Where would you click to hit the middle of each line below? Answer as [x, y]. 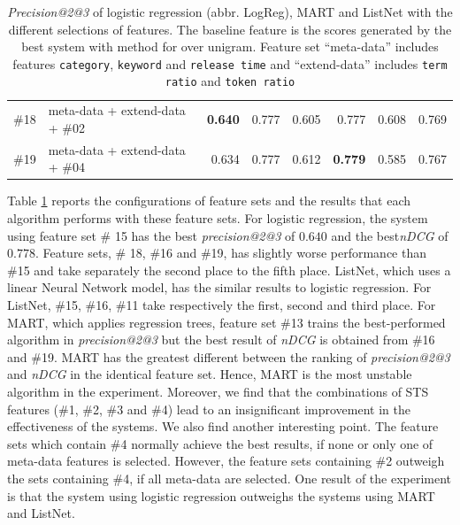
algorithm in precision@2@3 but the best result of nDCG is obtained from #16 [221, 340]
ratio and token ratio [230, 81]
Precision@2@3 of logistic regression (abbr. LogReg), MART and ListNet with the [230, 12]
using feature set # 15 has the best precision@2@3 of [151, 235]
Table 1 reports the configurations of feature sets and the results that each [209, 201]
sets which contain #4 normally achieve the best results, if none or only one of [220, 443]
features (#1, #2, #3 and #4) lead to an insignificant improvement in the [209, 409]
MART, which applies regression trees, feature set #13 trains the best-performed [226, 322]
